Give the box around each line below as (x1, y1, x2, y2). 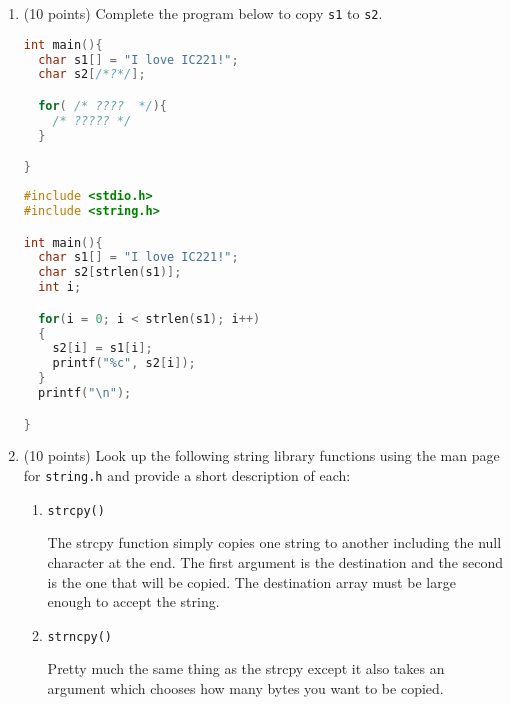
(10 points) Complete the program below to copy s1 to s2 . (23, 3, 383, 23)
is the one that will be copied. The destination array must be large (47, 571, 456, 592)
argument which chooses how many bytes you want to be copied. (47, 677, 444, 698)
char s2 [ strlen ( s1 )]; (38, 265, 182, 280)
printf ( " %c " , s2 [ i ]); (52, 356, 196, 371)
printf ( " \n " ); (38, 386, 132, 401)
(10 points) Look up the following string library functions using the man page (23, 445, 500, 466)
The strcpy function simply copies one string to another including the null (47, 532, 502, 553)
